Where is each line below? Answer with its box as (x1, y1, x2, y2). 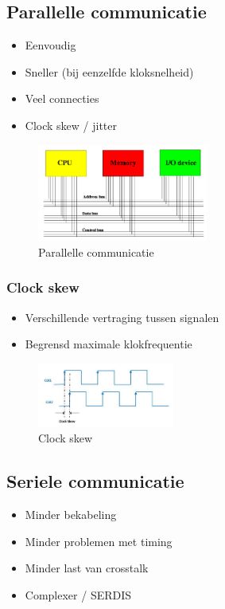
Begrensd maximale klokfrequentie (25, 336, 192, 352)
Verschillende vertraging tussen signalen (25, 308, 219, 325)
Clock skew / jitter (25, 116, 118, 133)
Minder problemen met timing (25, 532, 173, 549)
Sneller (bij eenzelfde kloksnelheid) (25, 63, 194, 80)
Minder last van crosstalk (25, 560, 149, 576)
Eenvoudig (25, 37, 76, 53)
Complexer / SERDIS (25, 586, 132, 603)
